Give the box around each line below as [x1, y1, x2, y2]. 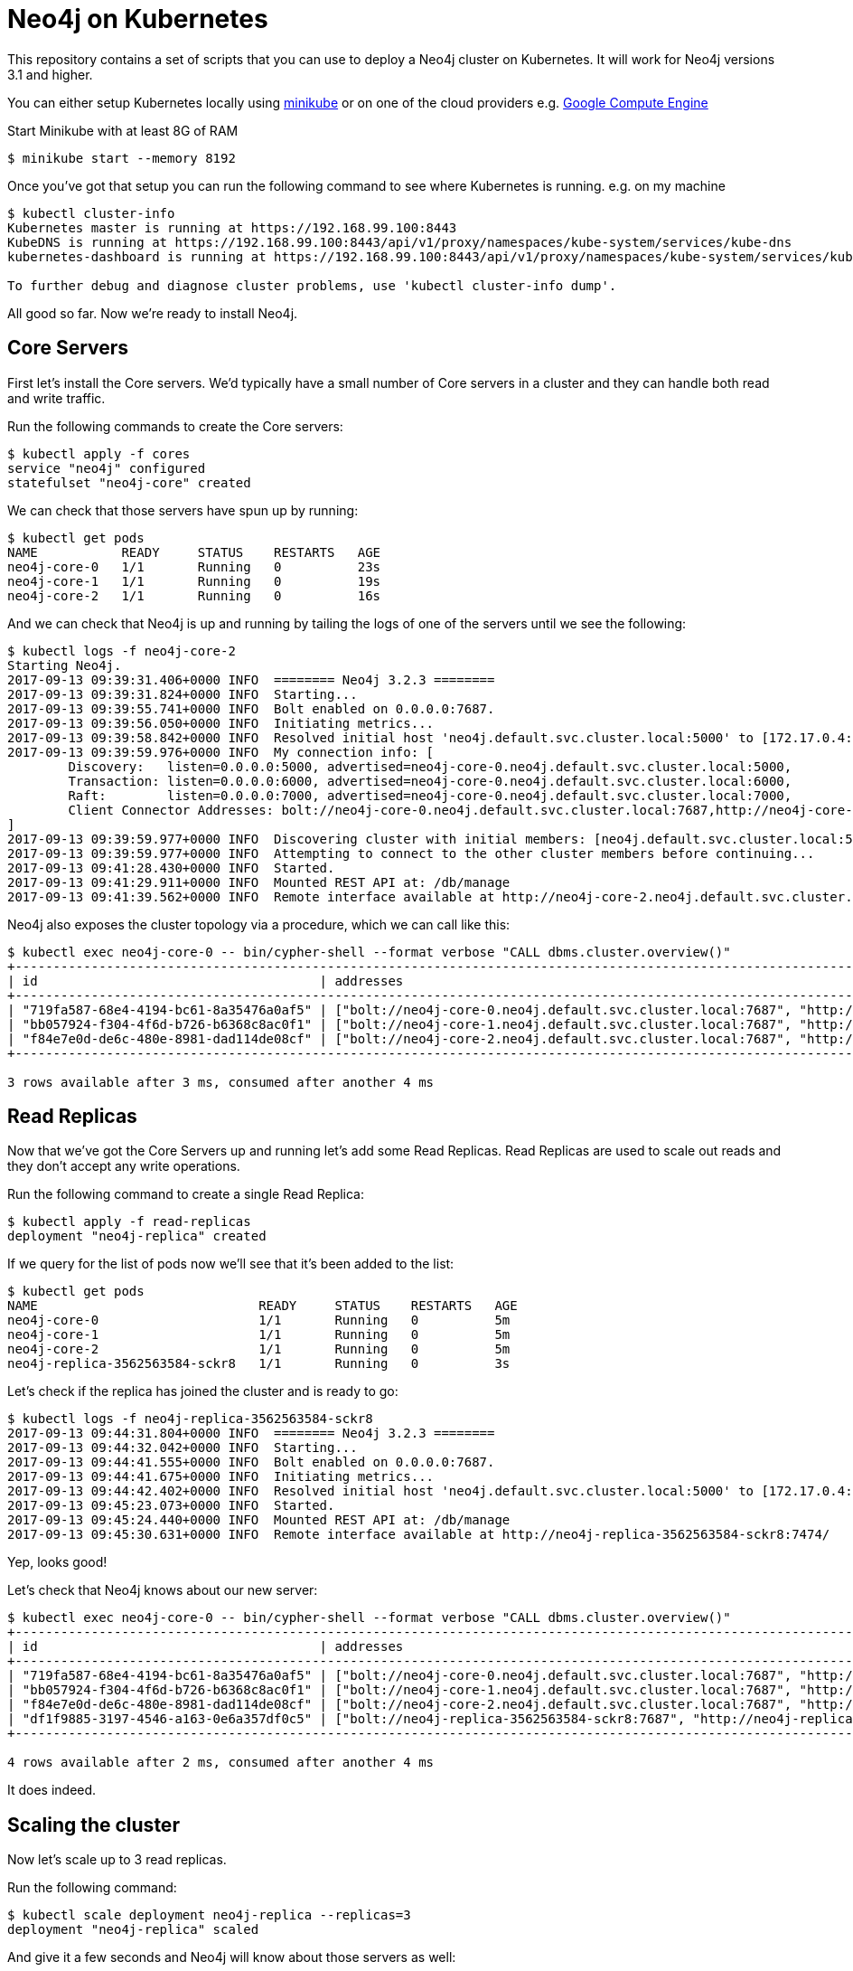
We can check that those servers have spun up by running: [7, 502, 359, 518]
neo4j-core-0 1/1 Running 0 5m [7, 1313, 511, 1328]
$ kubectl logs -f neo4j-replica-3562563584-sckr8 [7, 1411, 373, 1427]
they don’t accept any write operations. [7, 1158, 240, 1174]
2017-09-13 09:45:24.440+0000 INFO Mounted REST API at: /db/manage [7, 1513, 511, 1528]
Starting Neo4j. [7, 657, 122, 673]
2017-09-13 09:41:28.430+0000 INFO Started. [7, 860, 335, 875]
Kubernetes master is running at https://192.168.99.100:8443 [7, 220, 457, 235]
